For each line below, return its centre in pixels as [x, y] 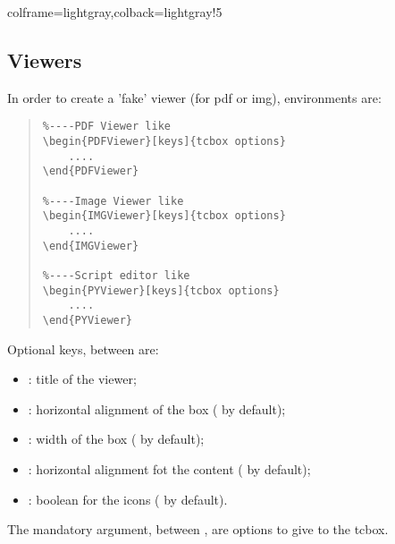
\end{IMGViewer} [91, 246]
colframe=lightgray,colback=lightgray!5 [115, 12]
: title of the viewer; [82, 379]
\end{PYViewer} [88, 320]
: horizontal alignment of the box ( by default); [157, 408]
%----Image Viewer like [113, 201]
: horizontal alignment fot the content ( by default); [169, 468]
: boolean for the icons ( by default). [128, 499]
